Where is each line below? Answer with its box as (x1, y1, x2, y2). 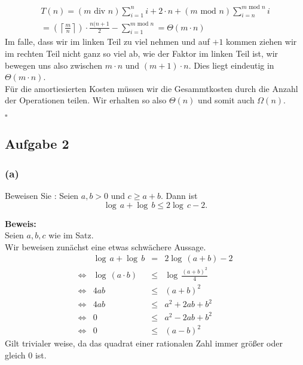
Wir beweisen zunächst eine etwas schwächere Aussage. (5, 240, 206, 253)
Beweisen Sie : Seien (5, 189, 79, 202)
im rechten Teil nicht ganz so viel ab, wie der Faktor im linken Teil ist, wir (5, 47, 278, 60)
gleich (5, 348, 26, 361)
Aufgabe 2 (5, 134, 69, 153)
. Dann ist (161, 189, 198, 202)
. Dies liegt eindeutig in (188, 59, 274, 71)
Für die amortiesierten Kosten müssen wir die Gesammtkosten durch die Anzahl (5, 82, 298, 94)
